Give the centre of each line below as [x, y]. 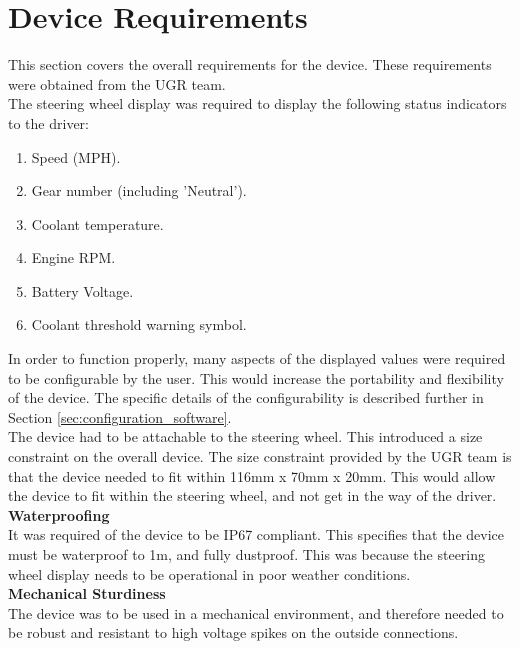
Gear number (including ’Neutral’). [139, 190]
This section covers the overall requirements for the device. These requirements [250, 64]
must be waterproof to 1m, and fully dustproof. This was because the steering [247, 554]
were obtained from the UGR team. [117, 83]
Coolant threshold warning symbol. [139, 324]
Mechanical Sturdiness [87, 593]
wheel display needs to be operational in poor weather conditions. [209, 573]
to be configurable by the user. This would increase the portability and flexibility [256, 377]
